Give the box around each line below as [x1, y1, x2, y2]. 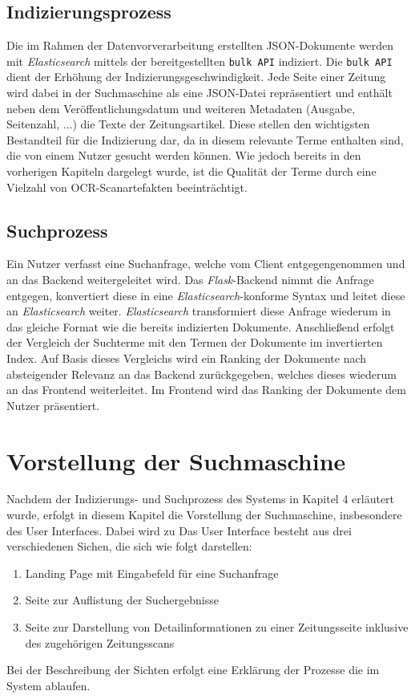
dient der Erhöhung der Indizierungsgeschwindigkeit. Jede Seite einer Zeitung [6, 68, 386, 85]
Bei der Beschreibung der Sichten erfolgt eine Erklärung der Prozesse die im [6, 661, 380, 678]
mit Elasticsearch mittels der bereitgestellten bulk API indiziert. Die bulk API [6, 52, 393, 69]
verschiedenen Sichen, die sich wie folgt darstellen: [6, 538, 252, 555]
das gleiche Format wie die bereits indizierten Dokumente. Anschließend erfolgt [6, 318, 395, 335]
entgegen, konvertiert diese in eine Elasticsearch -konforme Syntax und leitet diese [6, 287, 405, 303]
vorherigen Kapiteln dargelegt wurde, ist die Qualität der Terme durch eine [6, 163, 377, 180]
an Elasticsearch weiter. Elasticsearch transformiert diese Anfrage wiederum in [6, 303, 391, 319]
